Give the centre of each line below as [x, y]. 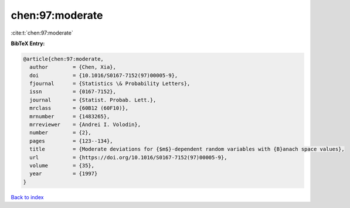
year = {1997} [64, 174]
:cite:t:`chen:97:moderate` [42, 33]
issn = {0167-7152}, [73, 92]
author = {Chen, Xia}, [73, 67]
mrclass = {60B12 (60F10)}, [79, 108]
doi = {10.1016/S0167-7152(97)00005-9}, [104, 75]
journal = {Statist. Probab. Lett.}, [93, 100]
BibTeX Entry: [28, 43]
